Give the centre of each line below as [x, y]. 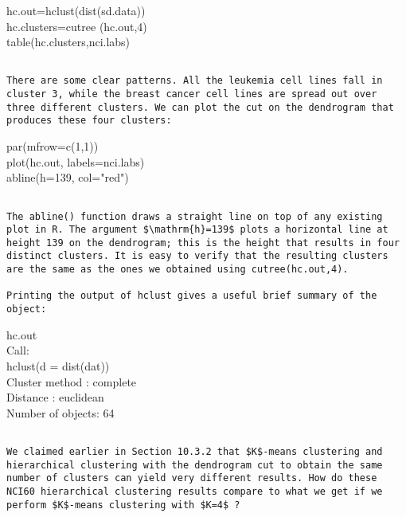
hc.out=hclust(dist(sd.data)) [76, 10]
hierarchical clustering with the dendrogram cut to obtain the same [195, 465]
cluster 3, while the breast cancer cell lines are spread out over [192, 94]
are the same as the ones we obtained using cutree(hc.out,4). [178, 270]
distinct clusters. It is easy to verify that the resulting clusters [197, 256]
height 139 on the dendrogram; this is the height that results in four [203, 243]
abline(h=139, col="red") [68, 177]
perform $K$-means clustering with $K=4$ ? [123, 505]
